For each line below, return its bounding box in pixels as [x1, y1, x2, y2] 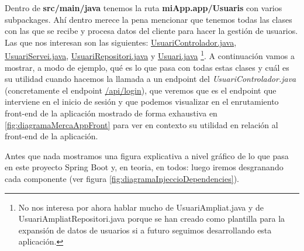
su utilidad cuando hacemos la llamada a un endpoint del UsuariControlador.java [5, 73, 296, 85]
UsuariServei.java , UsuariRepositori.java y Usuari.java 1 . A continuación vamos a [5, 48, 295, 62]
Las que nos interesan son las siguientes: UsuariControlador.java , [5, 36, 237, 48]
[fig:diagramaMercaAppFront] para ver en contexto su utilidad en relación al [5, 118, 278, 130]
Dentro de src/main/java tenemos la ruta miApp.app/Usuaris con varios [5, 2, 282, 13]
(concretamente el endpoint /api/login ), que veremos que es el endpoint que [5, 84, 277, 96]
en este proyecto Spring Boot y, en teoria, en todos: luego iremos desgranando [5, 161, 284, 173]
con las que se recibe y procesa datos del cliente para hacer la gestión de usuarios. [5, 25, 298, 37]
